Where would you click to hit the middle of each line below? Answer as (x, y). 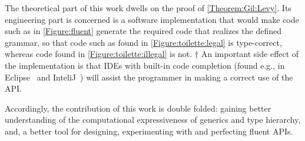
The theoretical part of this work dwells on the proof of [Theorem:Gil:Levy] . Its (148, 8)
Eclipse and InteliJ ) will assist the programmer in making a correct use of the (149, 77)
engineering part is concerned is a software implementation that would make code (152, 19)
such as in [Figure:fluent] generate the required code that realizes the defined (143, 31)
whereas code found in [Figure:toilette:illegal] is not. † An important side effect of (152, 54)
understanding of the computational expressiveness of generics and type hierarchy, (153, 120)
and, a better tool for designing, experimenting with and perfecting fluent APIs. (149, 131)
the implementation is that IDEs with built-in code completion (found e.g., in (145, 65)
